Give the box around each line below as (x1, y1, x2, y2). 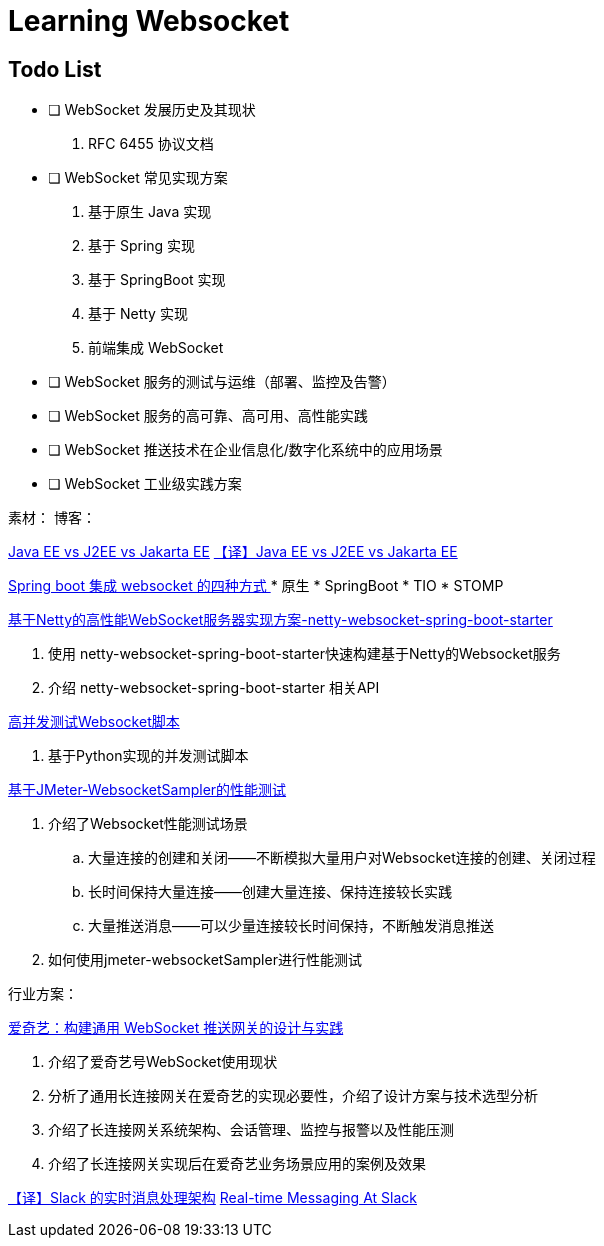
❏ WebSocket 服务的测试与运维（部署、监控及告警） (48, 373, 396, 391)
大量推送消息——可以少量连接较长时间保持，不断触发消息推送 (88, 917, 494, 935)
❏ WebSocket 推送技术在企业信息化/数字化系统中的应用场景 (48, 441, 443, 459)
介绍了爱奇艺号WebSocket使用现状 (48, 1053, 278, 1071)
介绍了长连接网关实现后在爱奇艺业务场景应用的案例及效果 (48, 1155, 426, 1173)
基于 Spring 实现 (88, 237, 196, 255)
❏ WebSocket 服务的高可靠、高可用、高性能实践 (48, 407, 368, 425)
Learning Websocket (8, 4, 290, 38)
